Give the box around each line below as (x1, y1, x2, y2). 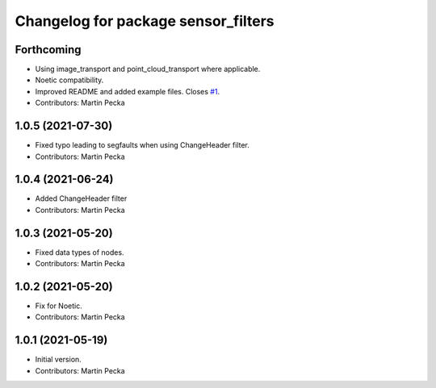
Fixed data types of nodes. (35, 247, 124, 257)
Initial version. (35, 355, 82, 365)
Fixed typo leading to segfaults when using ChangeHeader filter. (35, 140, 250, 150)
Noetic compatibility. (35, 75, 104, 85)
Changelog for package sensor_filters (15, 12, 275, 30)
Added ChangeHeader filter (35, 194, 128, 203)
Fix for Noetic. (35, 301, 82, 311)
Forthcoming (15, 43, 82, 56)
